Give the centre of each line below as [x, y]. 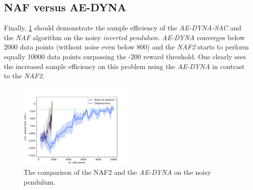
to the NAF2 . [24, 76]
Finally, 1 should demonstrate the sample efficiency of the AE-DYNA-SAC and [123, 28]
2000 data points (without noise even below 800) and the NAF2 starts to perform [126, 47]
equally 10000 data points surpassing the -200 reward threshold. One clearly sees [125, 56]
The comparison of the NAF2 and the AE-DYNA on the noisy [117, 172]
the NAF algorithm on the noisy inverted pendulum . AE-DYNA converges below [125, 37]
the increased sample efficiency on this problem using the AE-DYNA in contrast [124, 66]
